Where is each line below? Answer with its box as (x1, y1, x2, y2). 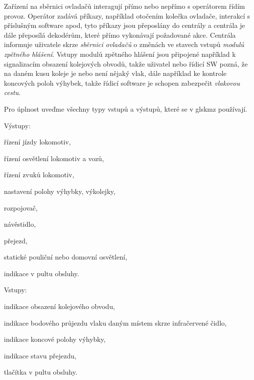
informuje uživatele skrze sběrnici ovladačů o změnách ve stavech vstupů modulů (4, 39, 244, 49)
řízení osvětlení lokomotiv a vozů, (4, 153, 104, 163)
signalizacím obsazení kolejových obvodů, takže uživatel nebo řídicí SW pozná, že (4, 58, 248, 69)
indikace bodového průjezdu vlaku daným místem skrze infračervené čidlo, (4, 317, 227, 328)
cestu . (4, 87, 21, 97)
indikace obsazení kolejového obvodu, (4, 301, 115, 311)
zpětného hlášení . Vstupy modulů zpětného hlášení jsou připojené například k (4, 48, 236, 59)
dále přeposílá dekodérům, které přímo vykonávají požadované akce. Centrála (4, 29, 236, 40)
